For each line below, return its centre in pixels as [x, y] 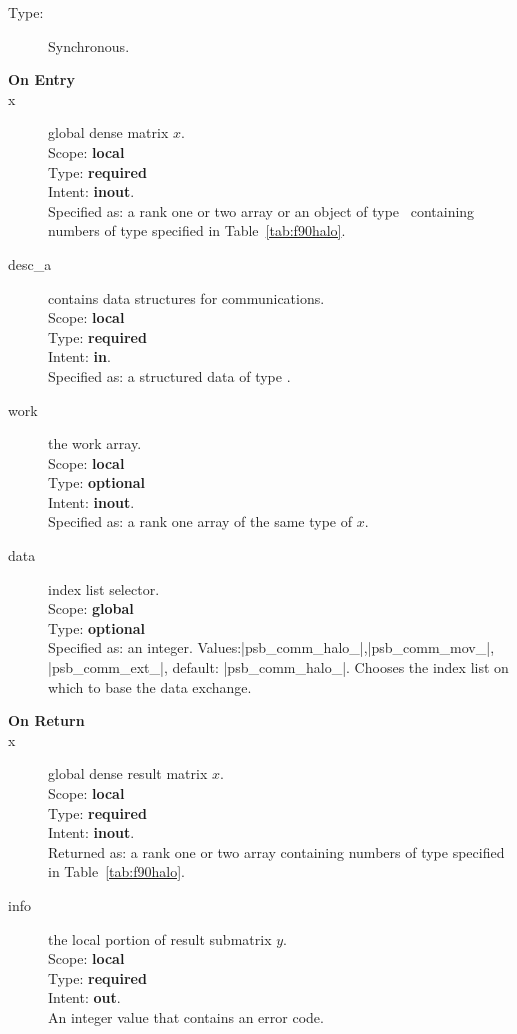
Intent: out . [84, 997]
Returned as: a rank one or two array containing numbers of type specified [276, 851]
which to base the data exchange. [150, 686]
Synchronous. [89, 45]
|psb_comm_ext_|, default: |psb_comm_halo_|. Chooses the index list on [278, 667]
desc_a [30, 263]
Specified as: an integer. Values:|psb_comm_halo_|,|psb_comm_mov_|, [271, 647]
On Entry [41, 79]
